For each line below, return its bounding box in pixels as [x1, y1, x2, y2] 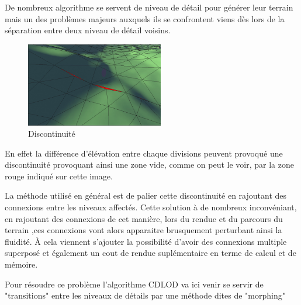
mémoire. [5, 258, 38, 271]
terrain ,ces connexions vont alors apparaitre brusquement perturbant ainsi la [5, 224, 282, 236]
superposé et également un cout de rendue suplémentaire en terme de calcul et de [5, 247, 296, 259]
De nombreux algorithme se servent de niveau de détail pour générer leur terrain [5, 1, 293, 13]
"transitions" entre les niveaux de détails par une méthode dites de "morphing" [5, 289, 285, 301]
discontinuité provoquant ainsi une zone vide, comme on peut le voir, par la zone [5, 158, 294, 171]
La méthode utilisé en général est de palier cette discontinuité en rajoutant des [5, 189, 287, 202]
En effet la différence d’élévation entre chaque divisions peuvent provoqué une [5, 147, 283, 159]
